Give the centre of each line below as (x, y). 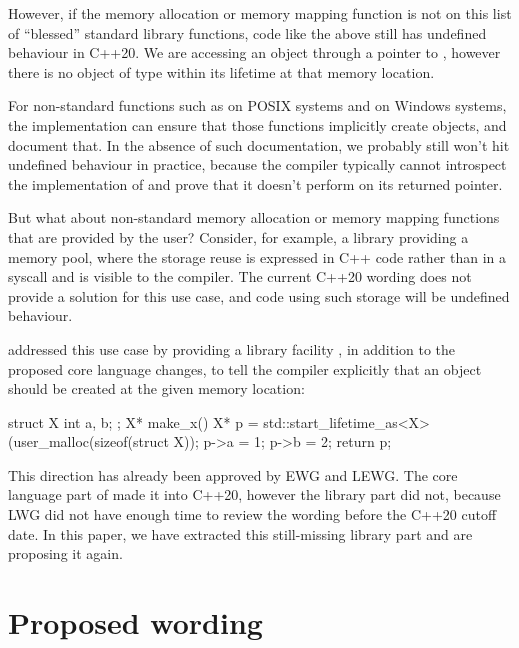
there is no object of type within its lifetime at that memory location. (221, 71)
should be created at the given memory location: (156, 388)
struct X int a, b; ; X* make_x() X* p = (133, 421)
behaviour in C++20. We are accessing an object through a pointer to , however (254, 52)
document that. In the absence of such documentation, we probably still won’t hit (259, 144)
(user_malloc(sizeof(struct (88, 441)
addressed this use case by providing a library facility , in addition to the (232, 348)
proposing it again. (65, 553)
